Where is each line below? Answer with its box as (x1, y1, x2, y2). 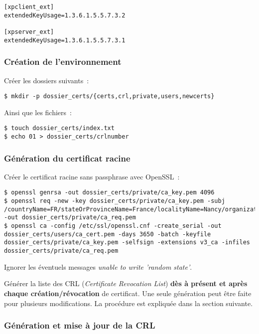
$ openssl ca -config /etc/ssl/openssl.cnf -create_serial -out (4, 222, 222, 230)
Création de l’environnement (4, 55, 122, 68)
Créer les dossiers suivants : (4, 75, 89, 85)
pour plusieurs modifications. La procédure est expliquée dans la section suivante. (4, 298, 253, 308)
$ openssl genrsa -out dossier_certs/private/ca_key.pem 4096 (4, 189, 215, 196)
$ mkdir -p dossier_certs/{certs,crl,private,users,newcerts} (4, 93, 215, 100)
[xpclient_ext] (4, 3, 54, 10)
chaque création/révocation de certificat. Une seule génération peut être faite (4, 288, 252, 298)
